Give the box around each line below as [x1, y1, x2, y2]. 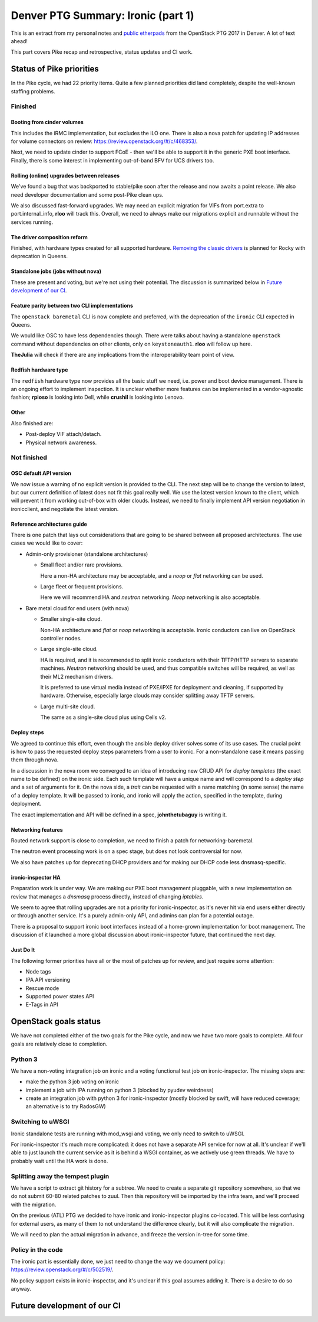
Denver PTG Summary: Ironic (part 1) [11, 9, 194, 22]
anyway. [11, 1285, 32, 1292]
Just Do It [11, 946, 35, 953]
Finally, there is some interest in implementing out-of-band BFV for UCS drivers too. [11, 157, 214, 164]
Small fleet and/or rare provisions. [40, 561, 123, 568]
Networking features [11, 826, 63, 833]
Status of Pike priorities [11, 64, 100, 74]
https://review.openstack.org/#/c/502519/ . [11, 1266, 114, 1273]
